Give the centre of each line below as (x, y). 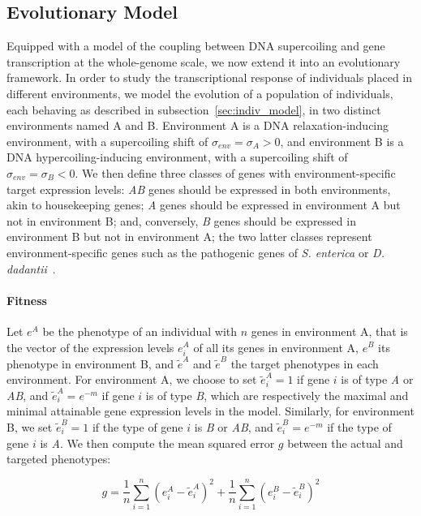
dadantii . (31, 268)
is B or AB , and (234, 427)
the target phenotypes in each (305, 363)
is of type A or (377, 379)
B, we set (30, 427)
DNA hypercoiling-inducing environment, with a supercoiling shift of (177, 157)
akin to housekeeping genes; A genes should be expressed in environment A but (204, 205)
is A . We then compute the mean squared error (157, 443)
